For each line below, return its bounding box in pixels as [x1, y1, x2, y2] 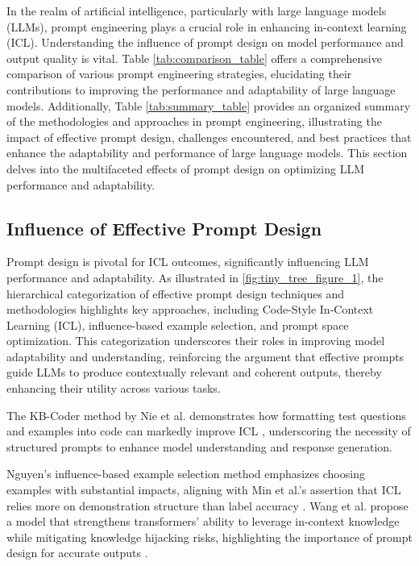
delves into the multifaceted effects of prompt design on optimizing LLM [6, 160, 364, 177]
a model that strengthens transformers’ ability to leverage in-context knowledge [6, 513, 400, 530]
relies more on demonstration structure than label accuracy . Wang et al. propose [6, 497, 409, 514]
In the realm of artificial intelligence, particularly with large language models [6, 2, 387, 19]
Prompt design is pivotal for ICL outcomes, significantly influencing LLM [6, 253, 369, 270]
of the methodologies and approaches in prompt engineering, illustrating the [6, 113, 382, 130]
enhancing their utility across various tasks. [6, 380, 221, 397]
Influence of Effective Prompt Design [6, 215, 322, 240]
